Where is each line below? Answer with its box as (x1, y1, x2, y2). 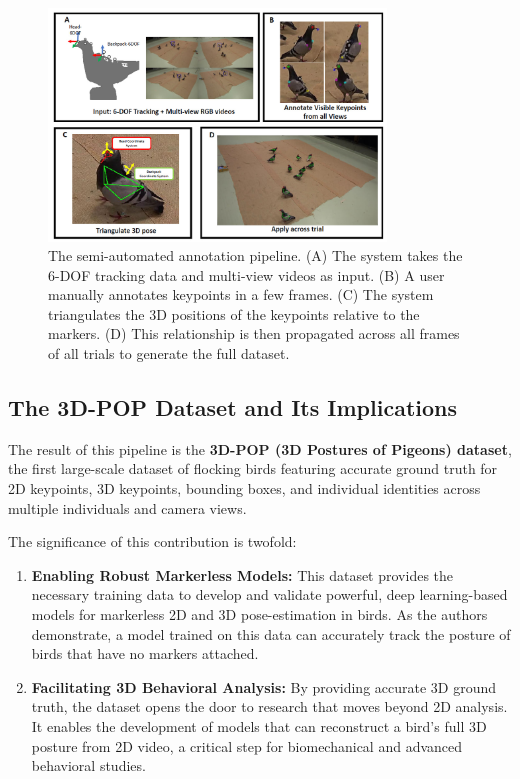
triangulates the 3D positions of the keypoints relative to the (48, 303, 420, 324)
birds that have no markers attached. (31, 643, 259, 664)
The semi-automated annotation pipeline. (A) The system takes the (48, 245, 463, 266)
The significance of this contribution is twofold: (8, 531, 297, 552)
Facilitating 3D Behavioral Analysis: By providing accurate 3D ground (31, 676, 497, 697)
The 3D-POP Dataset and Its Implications (8, 392, 457, 423)
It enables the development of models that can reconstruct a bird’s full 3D (31, 716, 487, 736)
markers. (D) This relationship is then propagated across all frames (48, 323, 460, 344)
